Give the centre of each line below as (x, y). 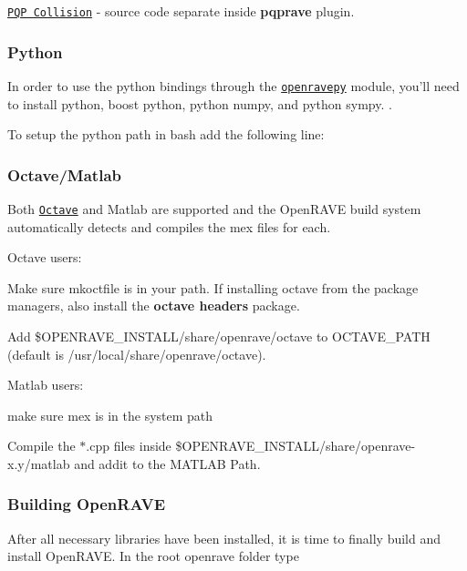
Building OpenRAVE (87, 504)
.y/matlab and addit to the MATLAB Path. (137, 463)
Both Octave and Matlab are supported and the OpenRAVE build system (214, 208)
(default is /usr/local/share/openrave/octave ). (137, 354)
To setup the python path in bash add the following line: (166, 134)
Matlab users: (46, 385)
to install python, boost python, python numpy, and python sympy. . (200, 103)
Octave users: (45, 257)
